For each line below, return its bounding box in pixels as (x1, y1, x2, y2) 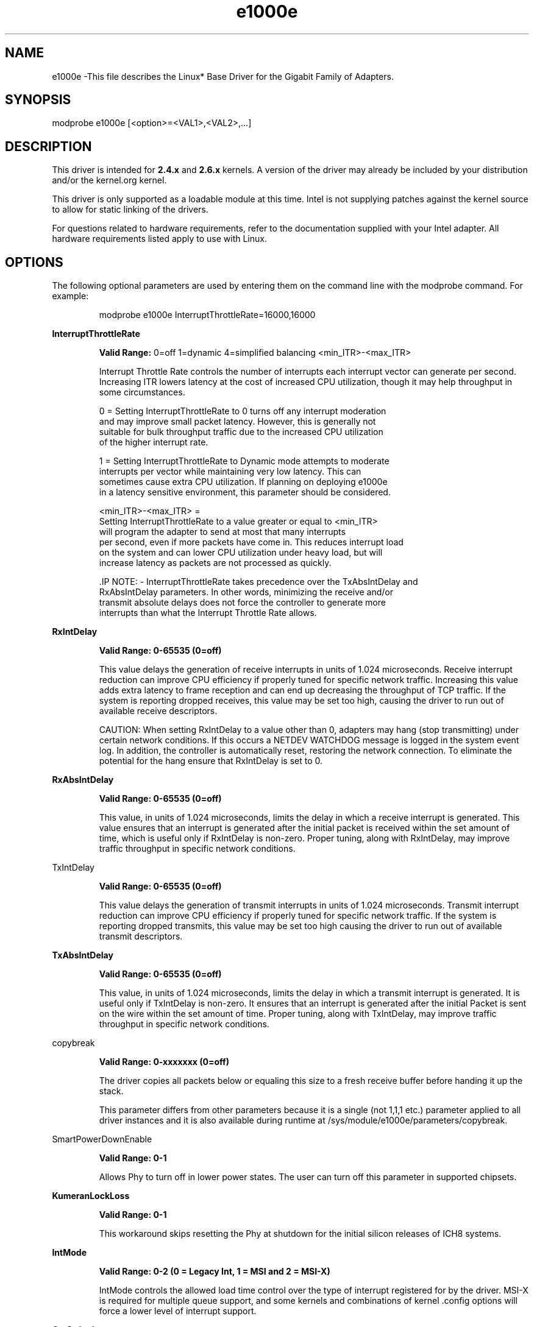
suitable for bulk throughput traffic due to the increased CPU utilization (99, 426, 383, 437)
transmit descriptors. (99, 931, 183, 942)
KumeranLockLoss (52, 1191, 130, 1201)
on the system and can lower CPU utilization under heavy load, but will (99, 547, 383, 558)
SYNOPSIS (5, 92, 71, 108)
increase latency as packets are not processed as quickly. (99, 557, 332, 568)
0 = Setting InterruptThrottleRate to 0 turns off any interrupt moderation (99, 406, 386, 417)
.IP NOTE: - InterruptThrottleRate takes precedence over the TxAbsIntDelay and (99, 576, 418, 587)
